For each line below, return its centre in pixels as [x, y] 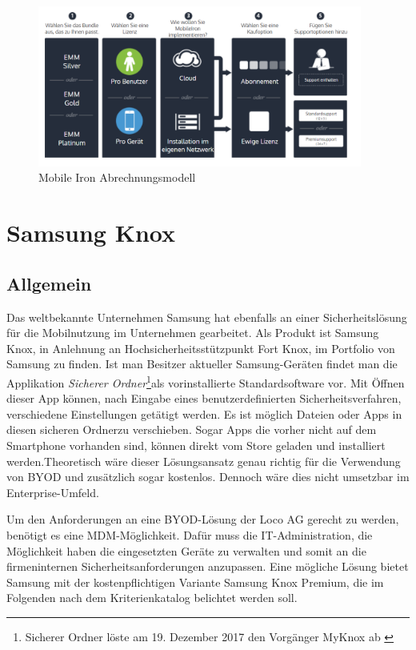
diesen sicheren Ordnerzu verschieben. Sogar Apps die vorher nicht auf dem [192, 429]
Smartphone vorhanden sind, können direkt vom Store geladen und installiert [196, 445]
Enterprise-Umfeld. [53, 492]
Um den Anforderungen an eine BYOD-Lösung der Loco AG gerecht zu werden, [203, 519]
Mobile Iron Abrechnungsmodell [117, 177]
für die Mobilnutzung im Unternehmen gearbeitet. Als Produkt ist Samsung [193, 333]
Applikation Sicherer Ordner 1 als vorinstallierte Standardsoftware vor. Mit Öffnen [206, 381]
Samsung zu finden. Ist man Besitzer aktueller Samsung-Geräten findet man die [202, 364]
